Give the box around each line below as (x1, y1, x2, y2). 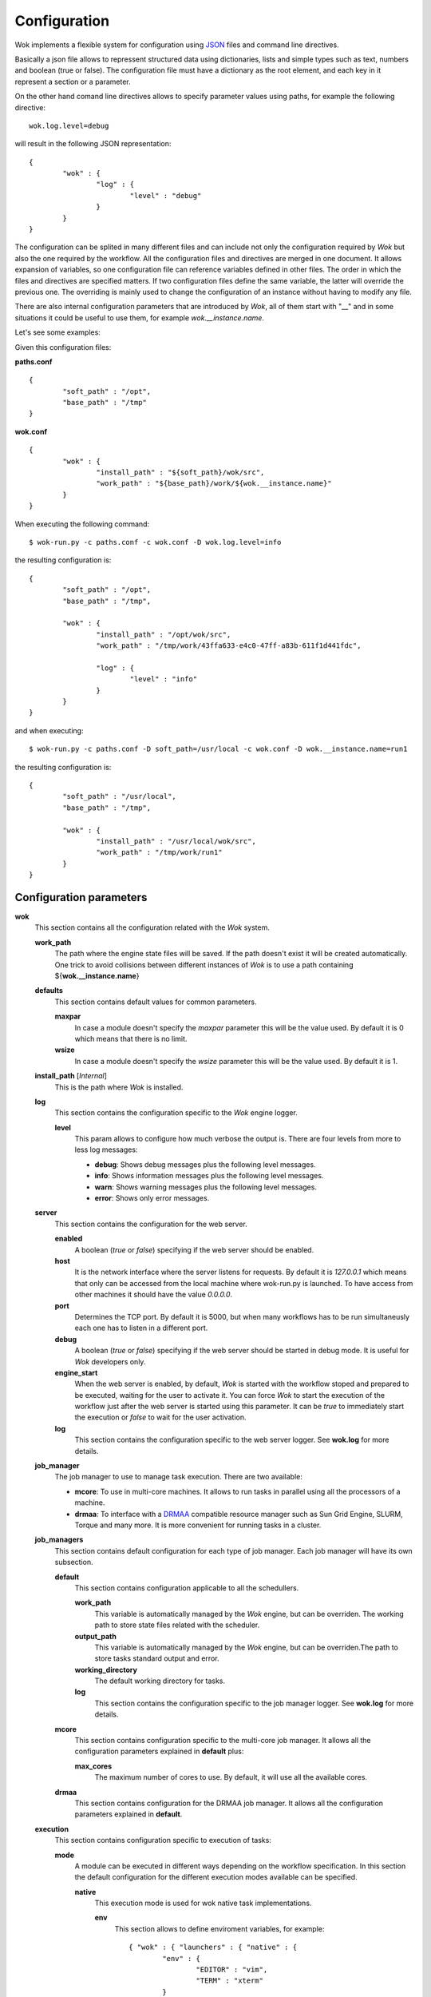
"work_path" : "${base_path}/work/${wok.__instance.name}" (96, 479, 332, 488)
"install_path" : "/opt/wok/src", (96, 629, 231, 639)
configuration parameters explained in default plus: (74, 1746, 244, 1757)
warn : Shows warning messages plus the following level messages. (94, 1182, 317, 1192)
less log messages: (74, 1145, 138, 1154)
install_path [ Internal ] (34, 1071, 108, 1081)
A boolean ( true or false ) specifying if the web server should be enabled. (74, 1245, 314, 1254)
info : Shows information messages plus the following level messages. (94, 1171, 324, 1181)
